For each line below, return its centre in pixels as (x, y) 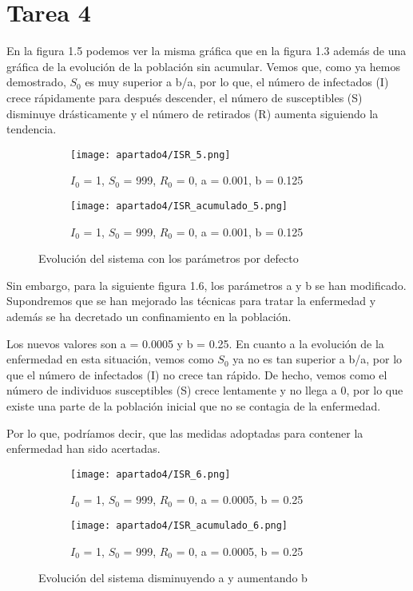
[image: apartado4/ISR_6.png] (151, 474)
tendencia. (32, 129)
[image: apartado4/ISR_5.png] (151, 155)
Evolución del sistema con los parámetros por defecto (169, 258)
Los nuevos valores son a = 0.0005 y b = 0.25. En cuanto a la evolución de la (195, 343)
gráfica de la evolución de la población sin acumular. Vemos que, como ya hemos (203, 66)
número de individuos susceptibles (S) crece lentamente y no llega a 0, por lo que (205, 390)
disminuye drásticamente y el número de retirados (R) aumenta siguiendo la (193, 113)
